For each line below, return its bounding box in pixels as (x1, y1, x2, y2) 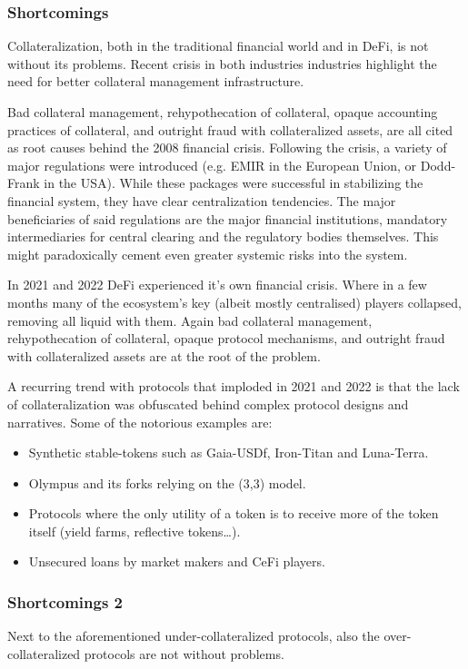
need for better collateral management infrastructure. (7, 72, 304, 91)
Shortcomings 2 (7, 590, 123, 613)
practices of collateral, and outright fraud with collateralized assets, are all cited (7, 120, 453, 139)
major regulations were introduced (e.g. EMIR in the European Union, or (7, 155, 417, 174)
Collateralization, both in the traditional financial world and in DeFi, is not (7, 36, 429, 55)
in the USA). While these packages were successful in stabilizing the (44, 173, 423, 192)
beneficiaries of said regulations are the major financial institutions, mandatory (7, 209, 448, 228)
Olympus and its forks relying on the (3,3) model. (28, 473, 306, 492)
